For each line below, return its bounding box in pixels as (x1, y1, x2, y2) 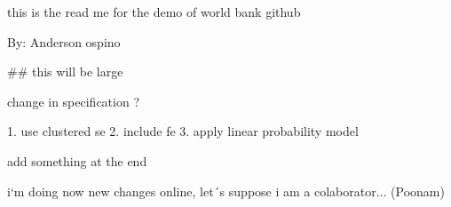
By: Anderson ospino (7, 32, 121, 51)
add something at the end (7, 151, 147, 170)
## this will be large (7, 62, 123, 81)
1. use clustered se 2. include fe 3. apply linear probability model (7, 122, 359, 140)
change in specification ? (7, 92, 140, 110)
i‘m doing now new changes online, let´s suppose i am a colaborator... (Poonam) (7, 181, 445, 200)
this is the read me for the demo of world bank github (7, 3, 301, 20)
